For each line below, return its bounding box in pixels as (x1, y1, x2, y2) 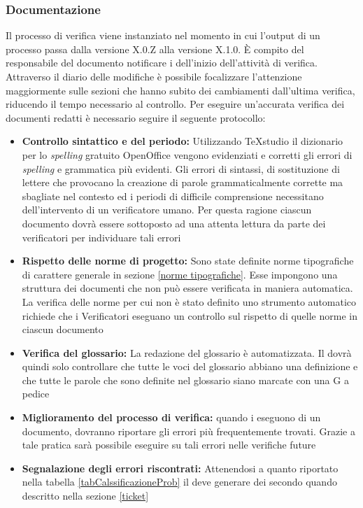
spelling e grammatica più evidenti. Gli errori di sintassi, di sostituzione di (22, 161, 340, 176)
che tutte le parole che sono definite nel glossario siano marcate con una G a (22, 372, 349, 387)
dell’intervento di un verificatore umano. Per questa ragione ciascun (22, 202, 312, 217)
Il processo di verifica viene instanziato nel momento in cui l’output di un (6, 28, 320, 43)
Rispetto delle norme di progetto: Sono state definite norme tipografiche (22, 253, 354, 268)
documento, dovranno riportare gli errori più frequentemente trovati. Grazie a (22, 423, 355, 438)
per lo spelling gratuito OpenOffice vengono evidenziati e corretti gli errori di (22, 147, 353, 162)
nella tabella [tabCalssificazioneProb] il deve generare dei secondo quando (22, 474, 337, 489)
